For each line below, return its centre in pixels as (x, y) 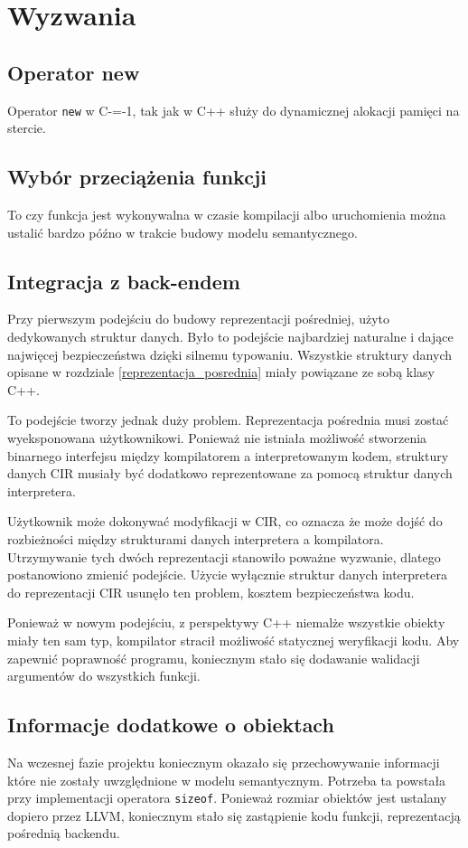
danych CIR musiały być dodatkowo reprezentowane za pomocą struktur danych (230, 473)
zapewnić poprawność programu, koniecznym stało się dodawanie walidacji (214, 658)
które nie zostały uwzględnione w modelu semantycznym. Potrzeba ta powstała (227, 780)
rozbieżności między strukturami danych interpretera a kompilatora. (196, 538)
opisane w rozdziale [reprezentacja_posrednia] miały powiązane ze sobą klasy (221, 372)
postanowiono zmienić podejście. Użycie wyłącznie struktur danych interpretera (227, 575)
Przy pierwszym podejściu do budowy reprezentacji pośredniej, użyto (198, 319)
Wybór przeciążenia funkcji (137, 177)
